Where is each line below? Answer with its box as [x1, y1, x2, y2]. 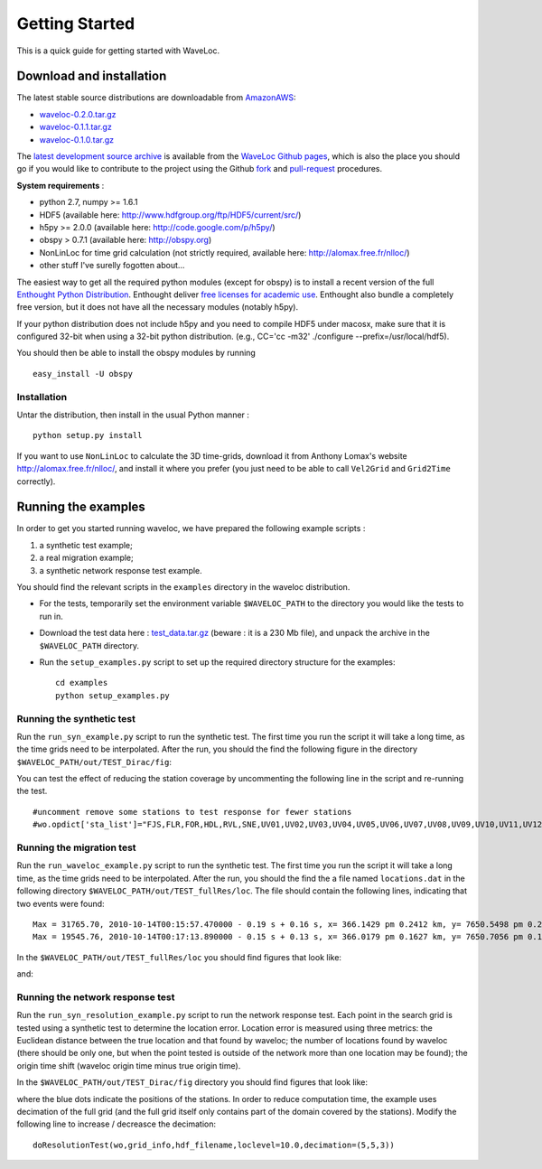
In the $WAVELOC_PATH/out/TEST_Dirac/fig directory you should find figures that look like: [16, 1077, 369, 1088]
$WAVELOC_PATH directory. [39, 640, 140, 650]
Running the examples [16, 500, 146, 515]
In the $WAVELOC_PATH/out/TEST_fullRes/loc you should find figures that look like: [16, 951, 342, 962]
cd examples [55, 678, 108, 688]
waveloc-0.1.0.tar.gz [39, 134, 115, 145]
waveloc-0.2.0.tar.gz [39, 108, 117, 119]
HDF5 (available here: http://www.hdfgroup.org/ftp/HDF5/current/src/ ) [39, 209, 302, 220]
